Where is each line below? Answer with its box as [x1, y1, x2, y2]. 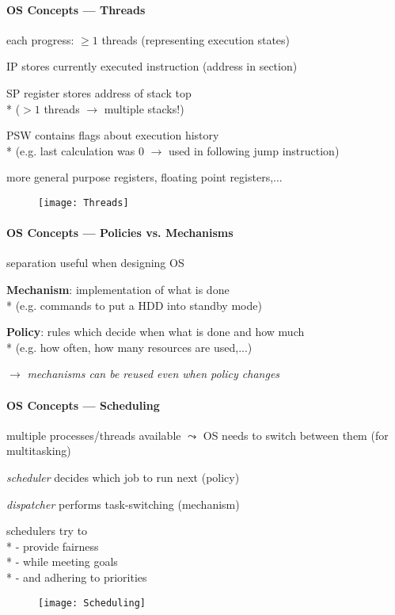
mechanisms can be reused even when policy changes [27, 365, 280, 382]
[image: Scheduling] [38, 597, 146, 609]
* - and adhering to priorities [6, 568, 147, 585]
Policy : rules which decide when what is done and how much [6, 323, 305, 340]
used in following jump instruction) [169, 142, 340, 159]
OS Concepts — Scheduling [6, 396, 160, 413]
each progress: [6, 31, 74, 48]
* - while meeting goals [6, 553, 118, 570]
